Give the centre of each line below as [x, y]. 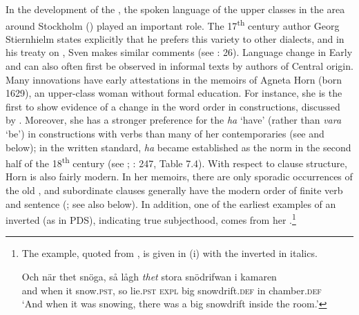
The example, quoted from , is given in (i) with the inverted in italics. [169, 253]
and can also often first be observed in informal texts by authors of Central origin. [179, 66]
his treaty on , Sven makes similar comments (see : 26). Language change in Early [179, 52]
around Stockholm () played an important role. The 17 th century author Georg [173, 24]
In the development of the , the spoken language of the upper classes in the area [175, 9]
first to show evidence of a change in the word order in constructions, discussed [173, 106]
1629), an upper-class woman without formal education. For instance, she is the [174, 93]
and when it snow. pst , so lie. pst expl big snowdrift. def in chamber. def [172, 290]
